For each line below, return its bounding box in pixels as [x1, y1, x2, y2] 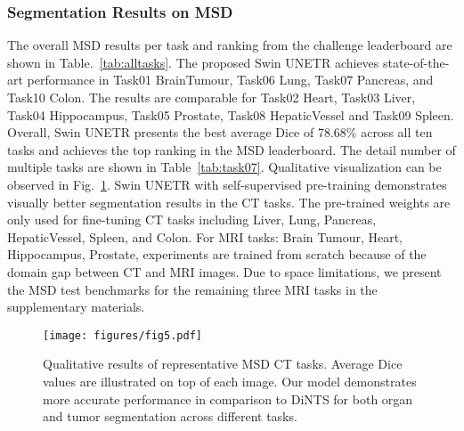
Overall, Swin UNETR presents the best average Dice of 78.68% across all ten [7, 123, 433, 142]
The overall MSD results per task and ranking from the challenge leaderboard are [7, 36, 452, 54]
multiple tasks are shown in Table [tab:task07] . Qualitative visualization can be [7, 158, 442, 176]
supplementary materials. [7, 297, 145, 316]
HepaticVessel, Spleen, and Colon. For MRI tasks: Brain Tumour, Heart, [7, 227, 403, 246]
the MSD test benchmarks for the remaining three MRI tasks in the [7, 280, 378, 298]
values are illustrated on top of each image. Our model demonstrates [43, 371, 417, 390]
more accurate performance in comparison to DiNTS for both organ [43, 389, 413, 408]
